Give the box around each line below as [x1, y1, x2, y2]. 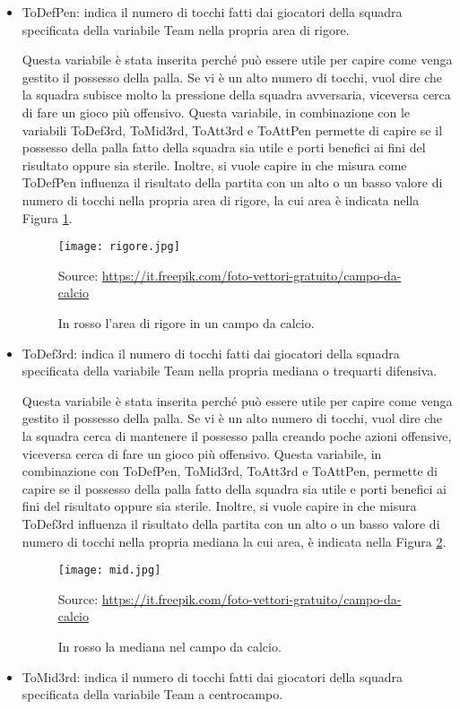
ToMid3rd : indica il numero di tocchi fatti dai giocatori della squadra [22, 667, 403, 686]
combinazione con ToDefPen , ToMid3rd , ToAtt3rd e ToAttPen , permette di [22, 462, 438, 480]
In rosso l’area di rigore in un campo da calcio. [57, 313, 315, 332]
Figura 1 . [22, 208, 73, 227]
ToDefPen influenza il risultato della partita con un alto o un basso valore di [22, 173, 443, 192]
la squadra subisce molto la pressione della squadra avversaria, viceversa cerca [22, 85, 451, 104]
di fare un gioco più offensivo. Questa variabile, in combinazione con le [22, 102, 411, 121]
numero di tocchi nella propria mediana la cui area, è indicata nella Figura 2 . [22, 532, 447, 550]
